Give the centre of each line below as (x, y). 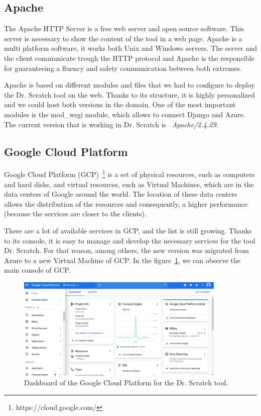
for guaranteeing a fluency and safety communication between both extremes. (123, 68)
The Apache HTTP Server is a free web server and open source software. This (124, 28)
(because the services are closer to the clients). (75, 214)
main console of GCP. (37, 270)
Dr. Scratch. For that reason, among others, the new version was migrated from (126, 250)
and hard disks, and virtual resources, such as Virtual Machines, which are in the (129, 184)
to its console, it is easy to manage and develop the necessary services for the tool (130, 240)
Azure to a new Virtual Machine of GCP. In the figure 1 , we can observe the (122, 260)
